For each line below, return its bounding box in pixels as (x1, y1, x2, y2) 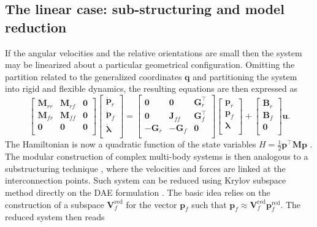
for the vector (126, 198, 177, 210)
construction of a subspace (5, 198, 104, 210)
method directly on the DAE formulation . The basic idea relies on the (5, 186, 270, 199)
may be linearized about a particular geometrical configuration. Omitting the (5, 58, 295, 71)
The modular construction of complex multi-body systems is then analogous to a (5, 150, 308, 163)
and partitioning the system (193, 70, 297, 83)
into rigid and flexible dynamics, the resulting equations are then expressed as (5, 82, 298, 95)
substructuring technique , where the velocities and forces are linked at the (5, 162, 286, 174)
